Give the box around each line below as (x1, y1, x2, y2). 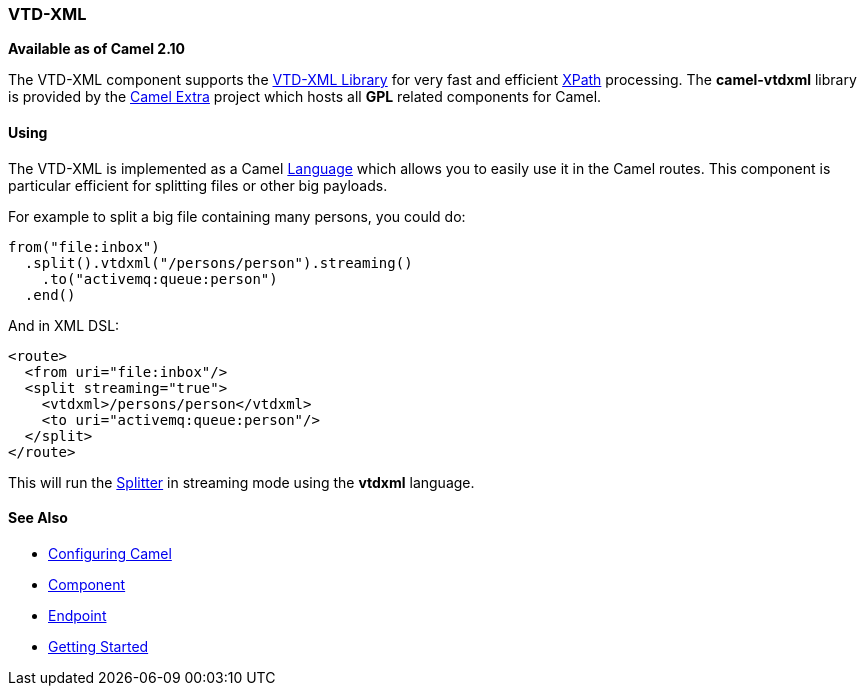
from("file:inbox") (8, 238, 160, 255)
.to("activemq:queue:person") (41, 270, 278, 287)
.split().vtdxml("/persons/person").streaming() (24, 254, 413, 271)
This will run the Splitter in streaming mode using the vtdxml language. (8, 473, 475, 491)
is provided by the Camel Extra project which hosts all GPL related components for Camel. (8, 88, 602, 106)
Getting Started (48, 637, 149, 655)
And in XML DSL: (8, 316, 120, 334)
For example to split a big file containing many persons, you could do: (8, 207, 466, 225)
